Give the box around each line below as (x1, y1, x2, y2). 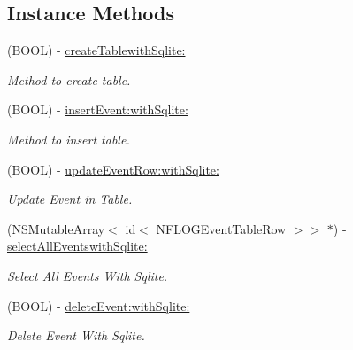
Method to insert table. (7, 129, 130, 148)
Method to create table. (7, 70, 131, 89)
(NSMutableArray (7, 219, 105, 237)
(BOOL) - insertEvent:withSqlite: (7, 100, 188, 119)
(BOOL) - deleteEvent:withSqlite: (7, 296, 190, 315)
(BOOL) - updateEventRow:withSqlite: (7, 159, 219, 178)
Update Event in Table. (7, 190, 133, 208)
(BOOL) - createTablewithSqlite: (7, 41, 186, 59)
